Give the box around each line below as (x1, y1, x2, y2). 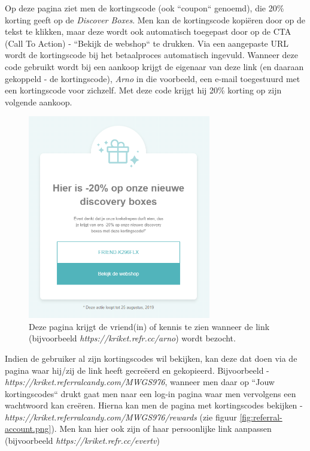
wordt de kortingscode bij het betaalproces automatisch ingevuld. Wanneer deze (5, 49, 299, 61)
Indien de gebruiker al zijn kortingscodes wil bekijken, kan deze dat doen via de (5, 352, 297, 364)
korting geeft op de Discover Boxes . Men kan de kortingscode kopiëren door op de (5, 13, 305, 26)
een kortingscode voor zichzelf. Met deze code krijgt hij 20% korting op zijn (5, 84, 282, 96)
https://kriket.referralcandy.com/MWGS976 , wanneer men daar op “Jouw (5, 376, 275, 388)
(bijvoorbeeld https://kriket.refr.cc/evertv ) (5, 434, 160, 447)
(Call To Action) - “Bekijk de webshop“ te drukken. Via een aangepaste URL (5, 37, 289, 49)
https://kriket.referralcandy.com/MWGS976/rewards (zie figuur (5, 410, 237, 423)
